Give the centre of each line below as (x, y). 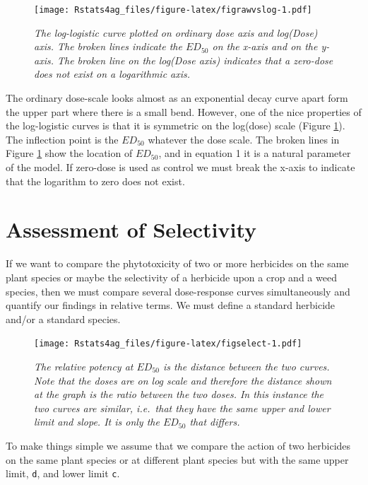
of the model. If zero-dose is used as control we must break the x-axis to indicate (180, 167)
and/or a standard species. (63, 319)
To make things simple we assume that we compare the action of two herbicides (178, 445)
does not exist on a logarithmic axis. (112, 74)
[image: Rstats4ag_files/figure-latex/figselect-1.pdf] (168, 344)
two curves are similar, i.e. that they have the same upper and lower (182, 408)
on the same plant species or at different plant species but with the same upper (177, 459)
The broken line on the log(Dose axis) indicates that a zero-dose (195, 60)
